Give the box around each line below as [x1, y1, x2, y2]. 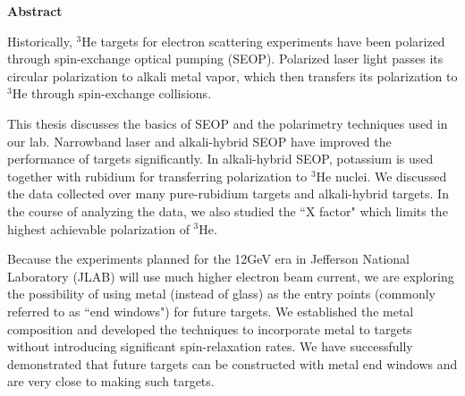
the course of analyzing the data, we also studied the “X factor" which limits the [7, 201, 448, 220]
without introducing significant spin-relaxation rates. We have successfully [7, 337, 413, 356]
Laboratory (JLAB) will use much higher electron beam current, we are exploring [7, 266, 454, 285]
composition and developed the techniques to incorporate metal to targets [7, 319, 412, 338]
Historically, [7, 31, 72, 50]
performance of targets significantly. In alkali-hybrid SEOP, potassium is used [7, 149, 434, 168]
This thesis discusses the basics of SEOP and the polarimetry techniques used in [7, 114, 448, 132]
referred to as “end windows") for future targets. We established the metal [7, 301, 414, 320]
